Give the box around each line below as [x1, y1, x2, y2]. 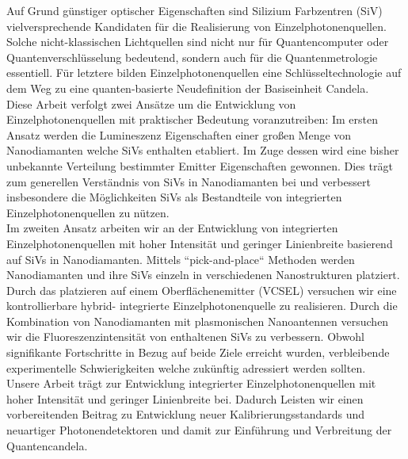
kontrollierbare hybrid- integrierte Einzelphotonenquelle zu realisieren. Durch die [6, 297, 398, 314]
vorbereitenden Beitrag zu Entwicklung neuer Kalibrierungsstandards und [6, 406, 365, 423]
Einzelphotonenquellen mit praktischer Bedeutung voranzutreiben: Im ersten [6, 111, 378, 128]
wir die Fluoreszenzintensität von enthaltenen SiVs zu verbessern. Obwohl [6, 328, 364, 345]
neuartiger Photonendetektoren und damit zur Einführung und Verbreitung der [6, 422, 392, 438]
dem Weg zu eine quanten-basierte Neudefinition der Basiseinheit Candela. [6, 79, 369, 96]
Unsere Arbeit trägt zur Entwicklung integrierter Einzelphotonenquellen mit [6, 375, 376, 392]
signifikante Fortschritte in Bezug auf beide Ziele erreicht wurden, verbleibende [6, 344, 390, 361]
